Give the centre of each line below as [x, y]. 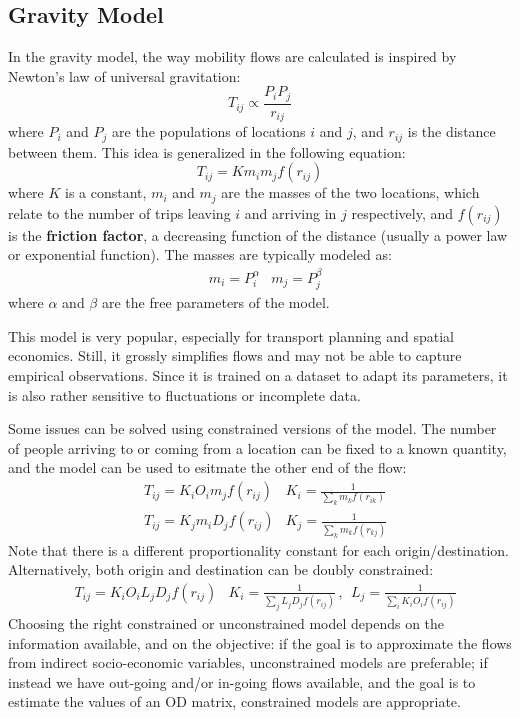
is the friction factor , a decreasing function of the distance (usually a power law [258, 234]
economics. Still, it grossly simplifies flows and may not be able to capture [235, 355]
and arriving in [290, 212]
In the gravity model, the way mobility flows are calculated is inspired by [232, 56]
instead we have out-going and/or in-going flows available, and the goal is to [242, 681]
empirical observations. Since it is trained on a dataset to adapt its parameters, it [258, 375]
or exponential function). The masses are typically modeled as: [200, 254]
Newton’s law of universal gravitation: [124, 75]
